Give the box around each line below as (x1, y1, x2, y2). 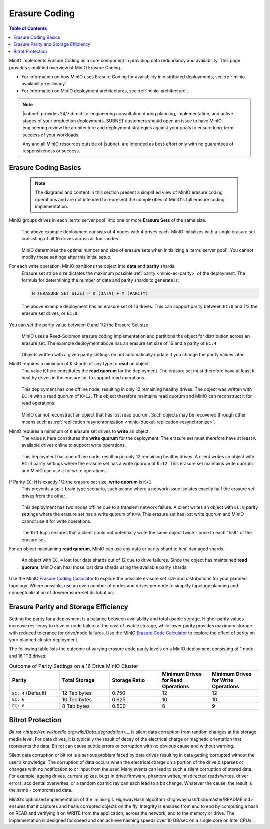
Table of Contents (9, 25, 47, 31)
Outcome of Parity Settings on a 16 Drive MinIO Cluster (9, 663, 138, 670)
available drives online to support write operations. (21, 442, 126, 448)
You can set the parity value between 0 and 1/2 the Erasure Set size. (9, 322, 150, 328)
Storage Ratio (112, 676, 145, 683)
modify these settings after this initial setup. (21, 254, 112, 260)
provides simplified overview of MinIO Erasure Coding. (9, 64, 122, 70)
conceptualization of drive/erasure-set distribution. (9, 589, 114, 595)
